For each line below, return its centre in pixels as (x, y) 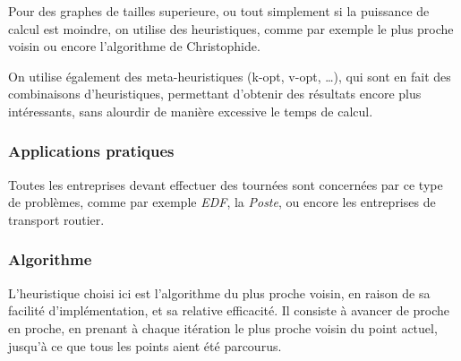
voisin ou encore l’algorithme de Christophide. (134, 46)
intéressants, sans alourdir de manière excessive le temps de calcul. (191, 111)
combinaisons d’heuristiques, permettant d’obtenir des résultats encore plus (215, 94)
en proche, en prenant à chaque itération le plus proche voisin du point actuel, (223, 327)
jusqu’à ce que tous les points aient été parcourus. (145, 345)
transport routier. (56, 219)
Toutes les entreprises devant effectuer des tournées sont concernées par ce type (226, 184)
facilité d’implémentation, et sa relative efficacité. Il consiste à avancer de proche (229, 310)
